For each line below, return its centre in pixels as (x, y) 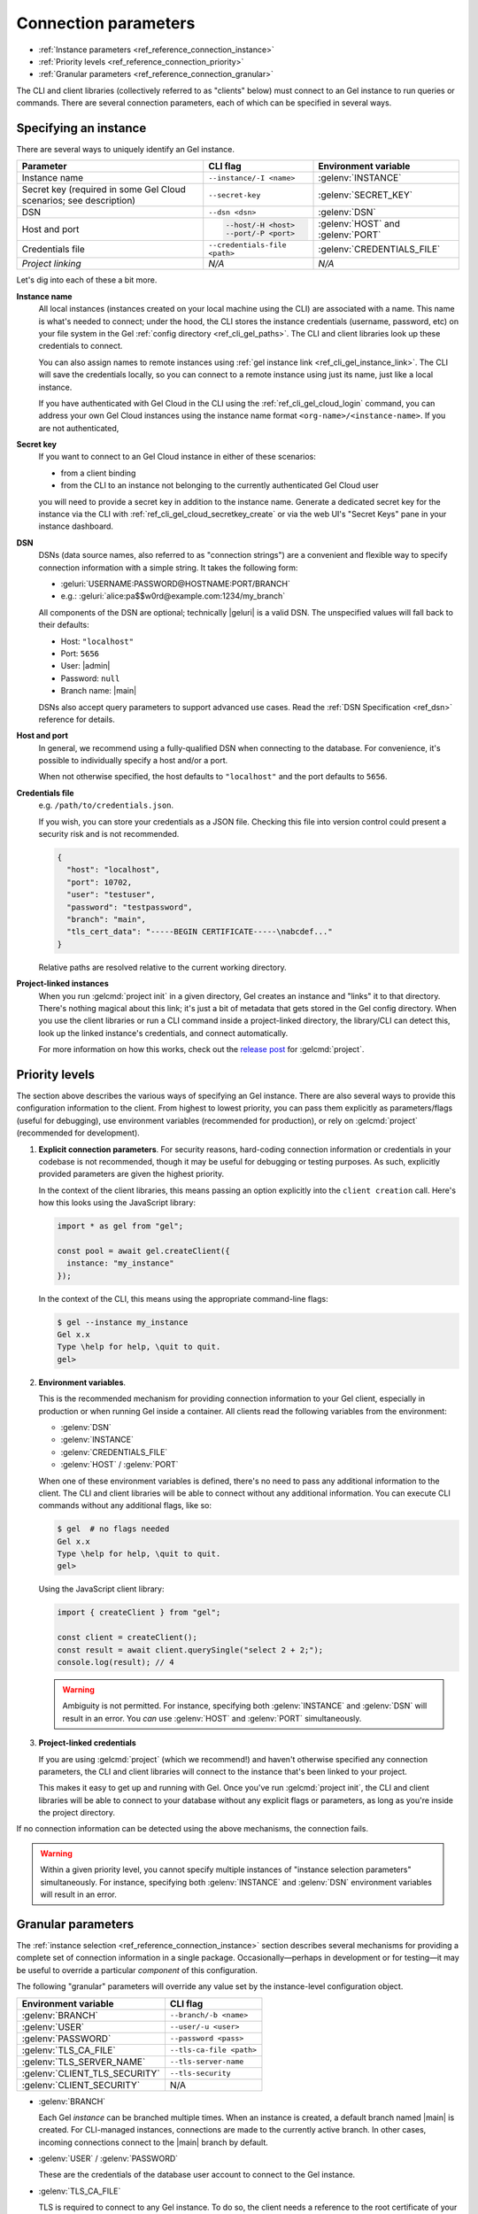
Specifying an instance (81, 128)
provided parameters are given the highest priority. (131, 1174)
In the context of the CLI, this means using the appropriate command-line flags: (183, 1298)
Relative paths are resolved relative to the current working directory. (162, 967)
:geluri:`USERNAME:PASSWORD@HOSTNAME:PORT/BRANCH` (176, 584)
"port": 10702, (100, 882)
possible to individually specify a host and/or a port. (133, 761)
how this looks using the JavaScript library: (117, 1203)
